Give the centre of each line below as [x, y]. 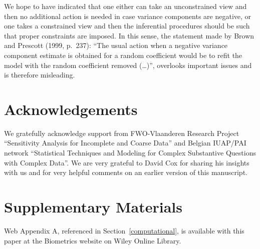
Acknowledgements [71, 109]
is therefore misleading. [40, 75]
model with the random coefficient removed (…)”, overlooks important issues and [128, 65]
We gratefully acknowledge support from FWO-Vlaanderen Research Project [122, 133]
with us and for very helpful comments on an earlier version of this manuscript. [126, 172]
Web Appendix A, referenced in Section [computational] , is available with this [124, 230]
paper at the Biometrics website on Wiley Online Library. [93, 240]
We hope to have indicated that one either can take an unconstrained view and [125, 6]
